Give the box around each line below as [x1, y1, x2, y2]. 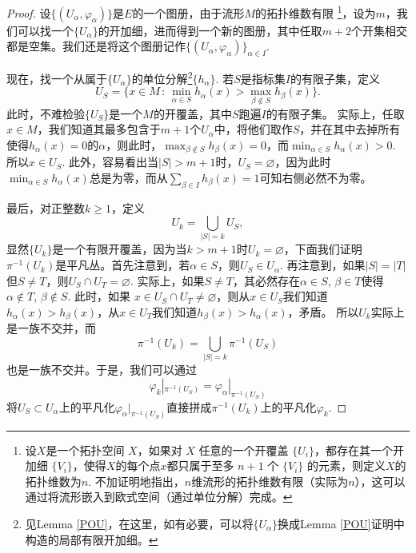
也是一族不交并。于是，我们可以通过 [6, 361, 197, 378]
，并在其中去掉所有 [299, 121, 401, 137]
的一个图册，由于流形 [132, 4, 245, 21]
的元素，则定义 [306, 457, 386, 474]
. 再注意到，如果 [279, 257, 366, 273]
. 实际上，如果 [130, 272, 205, 288]
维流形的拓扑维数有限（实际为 [191, 472, 349, 489]
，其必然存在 [233, 272, 300, 288]
